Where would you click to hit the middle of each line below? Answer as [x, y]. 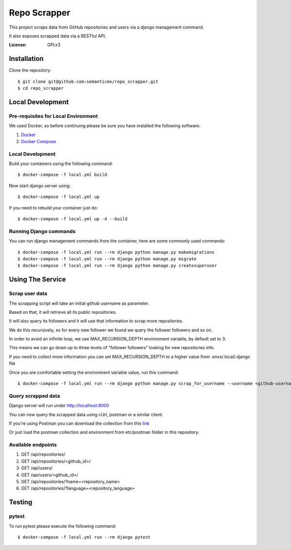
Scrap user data [28, 293]
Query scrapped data [34, 396]
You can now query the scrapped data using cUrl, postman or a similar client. [86, 414]
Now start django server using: [40, 186]
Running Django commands [42, 231]
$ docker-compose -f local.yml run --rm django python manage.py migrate [107, 259]
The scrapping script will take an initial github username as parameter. [79, 303]
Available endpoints [33, 445]
